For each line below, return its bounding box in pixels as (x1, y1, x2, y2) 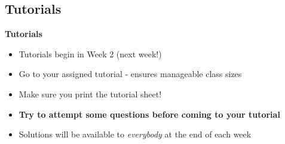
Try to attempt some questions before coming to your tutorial (19, 108, 280, 120)
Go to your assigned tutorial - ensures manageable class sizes (19, 68, 242, 80)
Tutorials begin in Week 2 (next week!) (19, 47, 162, 60)
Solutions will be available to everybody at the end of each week (19, 128, 252, 140)
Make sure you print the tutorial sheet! (19, 87, 162, 100)
